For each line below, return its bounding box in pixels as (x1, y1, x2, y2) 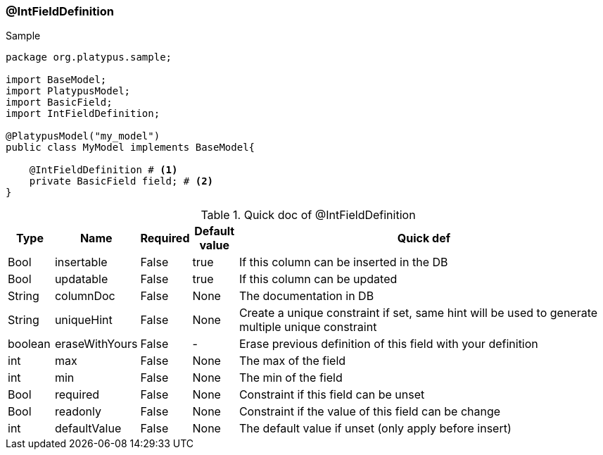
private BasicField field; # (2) (29, 175, 214, 187)
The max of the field (239, 354, 346, 368)
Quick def (397, 231, 451, 246)
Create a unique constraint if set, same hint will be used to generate (239, 306, 598, 320)
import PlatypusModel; (6, 85, 131, 97)
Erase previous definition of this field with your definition (239, 337, 538, 351)
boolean (8, 337, 51, 351)
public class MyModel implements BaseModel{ (6, 142, 255, 154)
